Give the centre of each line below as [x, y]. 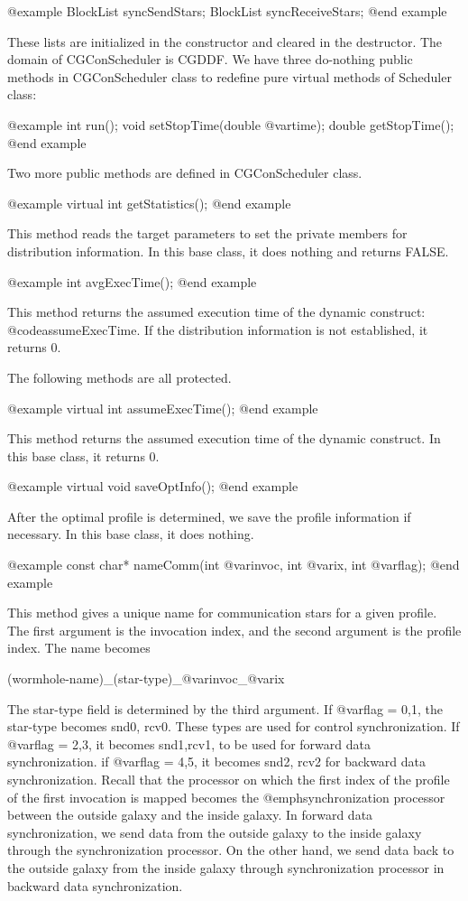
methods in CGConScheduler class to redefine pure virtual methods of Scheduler [229, 76]
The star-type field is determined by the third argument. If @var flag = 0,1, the [225, 708]
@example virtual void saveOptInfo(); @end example [153, 486]
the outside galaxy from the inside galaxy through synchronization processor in [226, 867]
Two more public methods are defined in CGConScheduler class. [185, 173]
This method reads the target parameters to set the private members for [207, 233]
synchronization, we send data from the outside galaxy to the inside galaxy [215, 832]
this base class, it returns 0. [83, 455]
